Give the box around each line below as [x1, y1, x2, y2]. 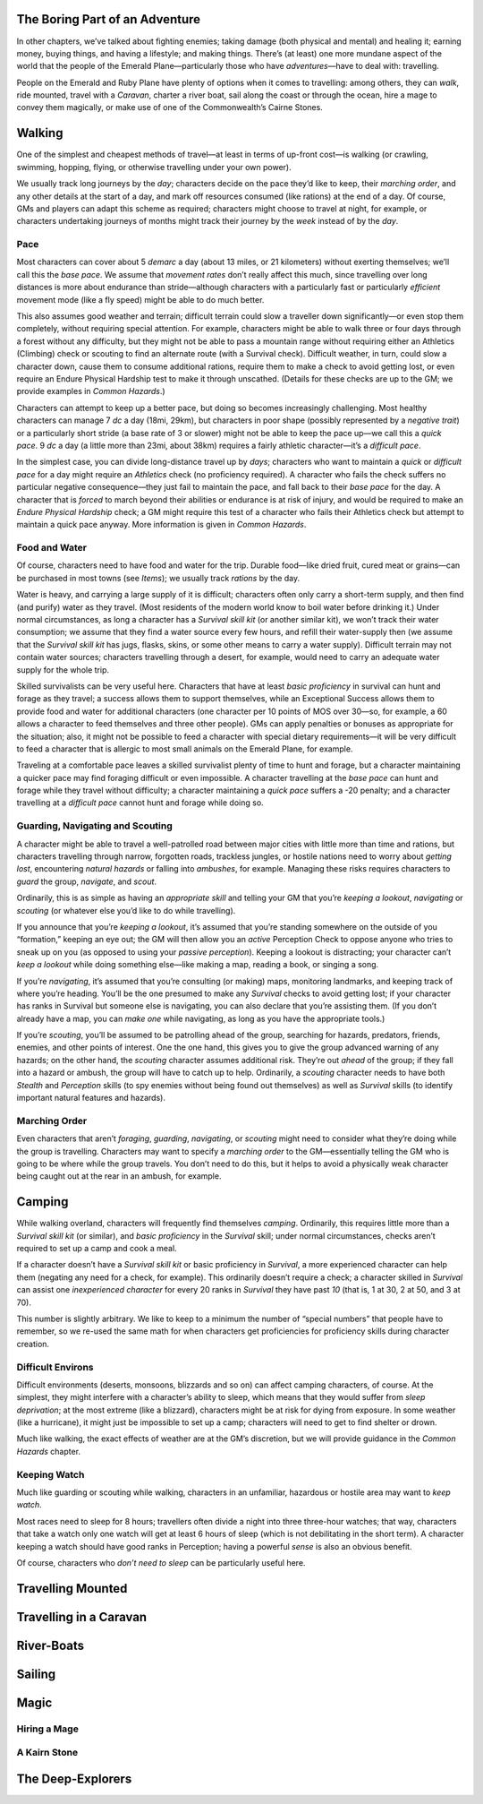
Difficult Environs [16, 1361, 94, 1373]
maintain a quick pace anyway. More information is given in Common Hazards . [16, 520, 307, 530]
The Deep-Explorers [16, 1771, 132, 1786]
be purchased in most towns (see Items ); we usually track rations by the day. [16, 572, 301, 583]
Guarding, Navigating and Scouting [16, 820, 174, 832]
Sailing [16, 1666, 56, 1681]
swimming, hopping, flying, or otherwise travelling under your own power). [16, 161, 292, 172]
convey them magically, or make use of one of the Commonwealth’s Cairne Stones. [16, 102, 324, 113]
